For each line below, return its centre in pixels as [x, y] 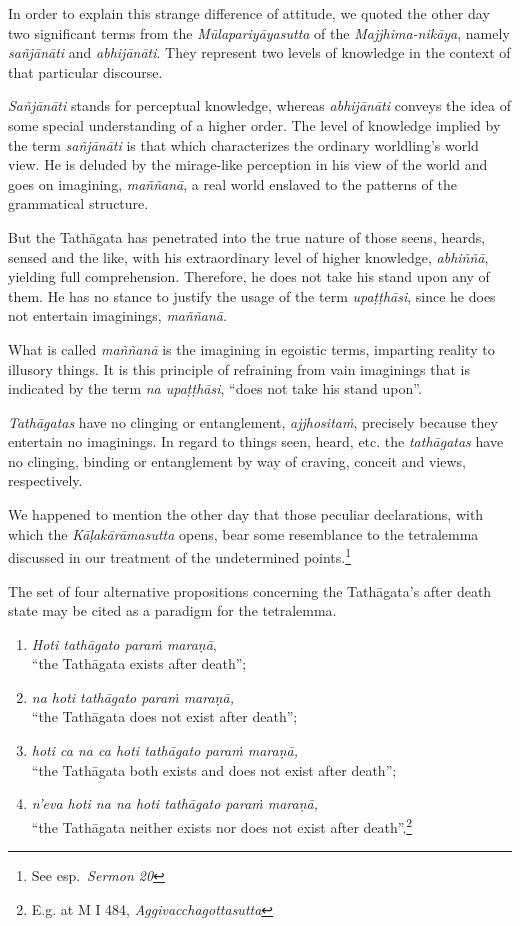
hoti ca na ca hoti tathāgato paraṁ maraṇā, [164, 750]
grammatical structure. [78, 203]
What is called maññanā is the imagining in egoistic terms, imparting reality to [251, 348]
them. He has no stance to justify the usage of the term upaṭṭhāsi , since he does [252, 295]
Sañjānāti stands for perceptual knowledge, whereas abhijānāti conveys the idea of [260, 105]
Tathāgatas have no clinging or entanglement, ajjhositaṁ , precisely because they [253, 421]
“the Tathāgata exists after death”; [139, 663]
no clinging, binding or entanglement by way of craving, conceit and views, [237, 460]
